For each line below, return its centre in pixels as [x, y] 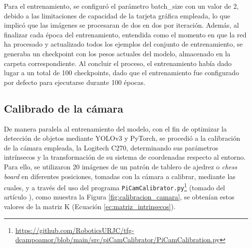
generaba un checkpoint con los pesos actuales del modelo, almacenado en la [117, 53]
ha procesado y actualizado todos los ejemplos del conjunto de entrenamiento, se [123, 44]
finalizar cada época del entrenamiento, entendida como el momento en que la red [125, 34]
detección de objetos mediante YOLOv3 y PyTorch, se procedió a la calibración [122, 138]
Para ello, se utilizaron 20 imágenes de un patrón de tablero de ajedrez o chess [121, 166]
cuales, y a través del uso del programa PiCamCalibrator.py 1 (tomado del [115, 187]
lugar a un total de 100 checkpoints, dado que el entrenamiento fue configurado [122, 73]
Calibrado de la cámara [64, 108]
